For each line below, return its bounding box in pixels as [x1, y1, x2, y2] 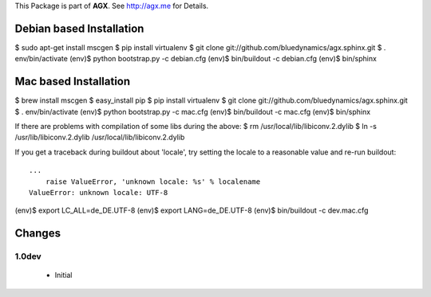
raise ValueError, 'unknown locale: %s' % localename [45, 177, 261, 186]
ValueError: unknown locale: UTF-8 [29, 188, 168, 197]
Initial [54, 271, 73, 280]
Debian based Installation [14, 21, 144, 35]
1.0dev [14, 251, 42, 262]
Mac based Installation [14, 75, 131, 88]
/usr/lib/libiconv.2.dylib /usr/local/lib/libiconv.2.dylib [14, 132, 185, 143]
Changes [14, 227, 61, 240]
